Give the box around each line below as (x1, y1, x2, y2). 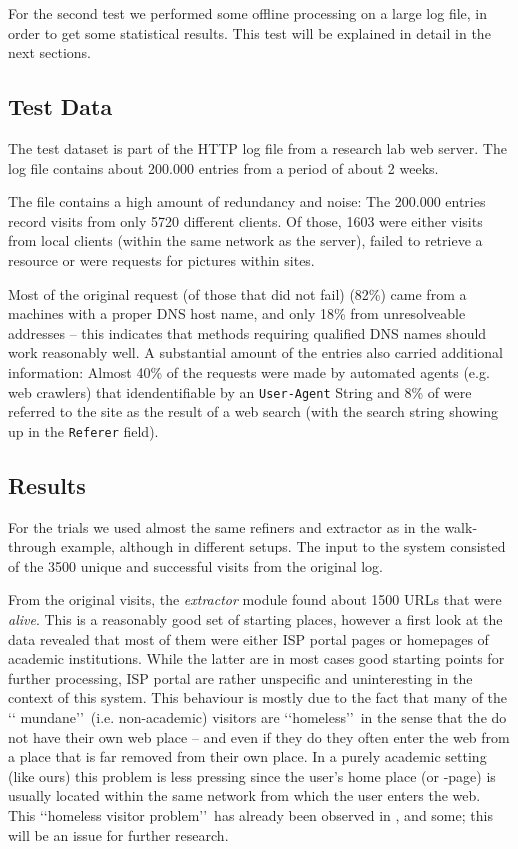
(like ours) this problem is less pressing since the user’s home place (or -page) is (8, 765, 496, 786)
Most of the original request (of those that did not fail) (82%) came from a (8, 283, 467, 304)
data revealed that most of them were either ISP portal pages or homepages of (8, 628, 489, 649)
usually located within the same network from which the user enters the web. (8, 785, 481, 806)
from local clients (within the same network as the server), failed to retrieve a (8, 230, 483, 251)
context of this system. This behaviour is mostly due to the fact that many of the (8, 687, 508, 708)
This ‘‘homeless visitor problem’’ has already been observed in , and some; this (8, 804, 493, 825)
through (8, 536, 57, 557)
